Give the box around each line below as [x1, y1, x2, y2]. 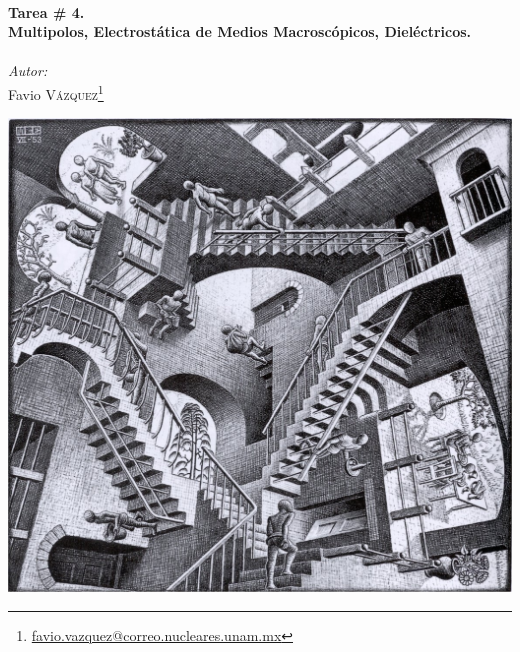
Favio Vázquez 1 [8, 80, 104, 104]
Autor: [8, 60, 48, 81]
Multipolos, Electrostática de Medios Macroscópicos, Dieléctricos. [8, 21, 472, 42]
